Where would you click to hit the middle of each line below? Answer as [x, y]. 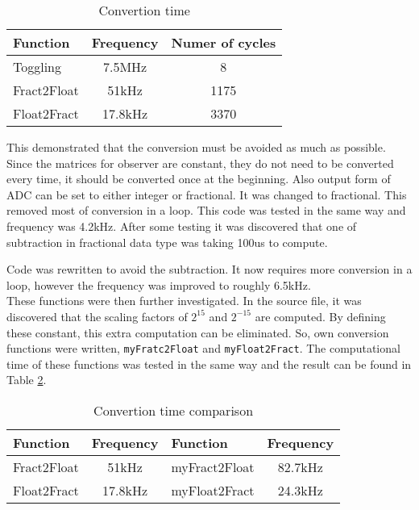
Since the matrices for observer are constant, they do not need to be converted [200, 163]
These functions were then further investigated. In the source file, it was [184, 301]
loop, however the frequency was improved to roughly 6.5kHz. [159, 284]
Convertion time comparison [174, 410]
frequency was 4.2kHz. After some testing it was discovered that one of [182, 226]
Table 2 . [27, 380]
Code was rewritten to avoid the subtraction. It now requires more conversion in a [209, 269]
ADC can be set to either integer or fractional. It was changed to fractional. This [207, 194]
